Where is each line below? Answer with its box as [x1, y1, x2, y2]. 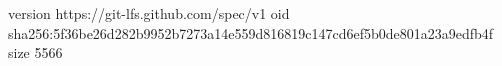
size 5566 [8, 42, 63, 63]
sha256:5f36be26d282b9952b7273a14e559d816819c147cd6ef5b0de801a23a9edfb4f [8, 22, 494, 43]
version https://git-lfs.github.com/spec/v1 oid [8, 3, 290, 23]
